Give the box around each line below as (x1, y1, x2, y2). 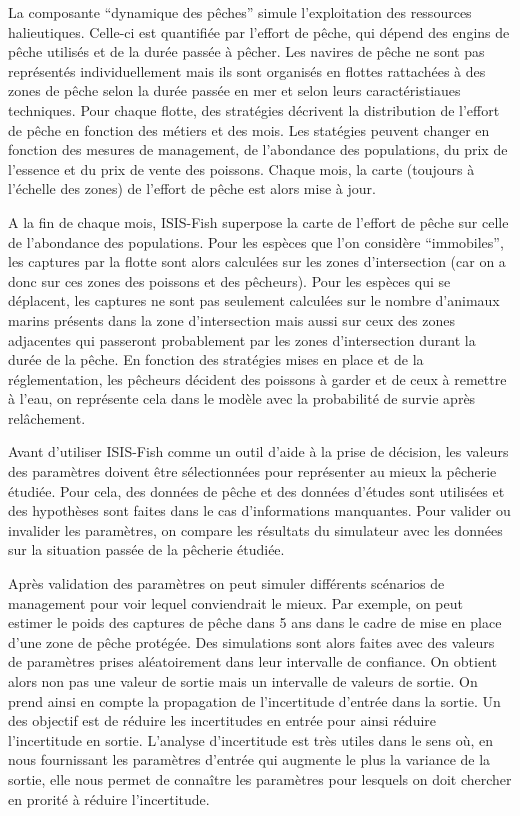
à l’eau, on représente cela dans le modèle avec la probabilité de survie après (8, 388, 476, 409)
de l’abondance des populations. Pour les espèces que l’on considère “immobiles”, (8, 231, 504, 252)
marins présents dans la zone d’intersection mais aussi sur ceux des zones (8, 309, 455, 330)
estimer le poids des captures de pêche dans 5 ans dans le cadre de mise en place (8, 612, 502, 633)
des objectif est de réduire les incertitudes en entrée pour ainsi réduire (8, 710, 437, 731)
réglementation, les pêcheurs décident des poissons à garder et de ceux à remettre (8, 368, 507, 389)
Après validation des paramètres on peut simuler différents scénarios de (8, 573, 445, 594)
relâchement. (8, 407, 86, 428)
